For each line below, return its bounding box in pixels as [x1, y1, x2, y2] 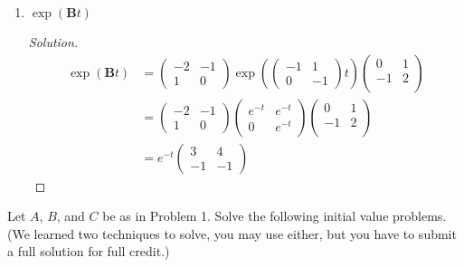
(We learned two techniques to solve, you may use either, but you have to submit [7, 224, 457, 243]
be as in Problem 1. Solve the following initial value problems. [102, 206, 447, 225]
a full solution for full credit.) [7, 242, 170, 261]
